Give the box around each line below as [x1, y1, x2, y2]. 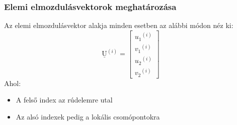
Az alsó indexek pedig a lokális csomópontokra [16, 111, 160, 121]
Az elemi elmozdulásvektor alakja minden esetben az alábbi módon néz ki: [4, 20, 233, 30]
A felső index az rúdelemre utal [16, 94, 113, 105]
